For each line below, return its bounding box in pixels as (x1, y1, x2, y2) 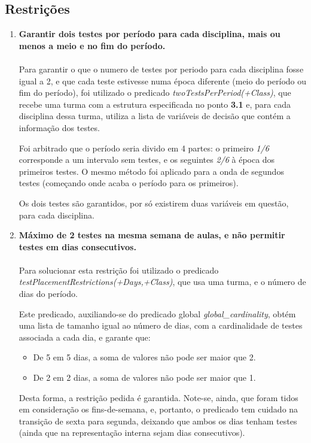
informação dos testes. (19, 121, 100, 133)
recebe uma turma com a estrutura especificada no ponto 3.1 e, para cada (19, 98, 291, 110)
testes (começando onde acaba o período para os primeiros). (19, 177, 239, 189)
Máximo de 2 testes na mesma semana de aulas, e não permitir (19, 229, 285, 241)
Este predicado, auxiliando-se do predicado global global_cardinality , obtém (19, 307, 296, 320)
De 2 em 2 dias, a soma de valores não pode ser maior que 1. (33, 371, 256, 384)
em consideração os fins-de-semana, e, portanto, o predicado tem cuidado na (19, 403, 298, 415)
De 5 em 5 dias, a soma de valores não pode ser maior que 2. (33, 351, 256, 363)
